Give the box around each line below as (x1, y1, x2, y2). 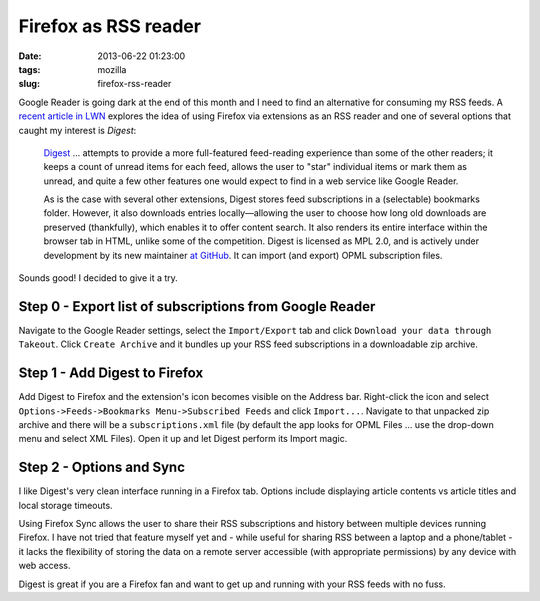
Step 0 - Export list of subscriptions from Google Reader (18, 298, 376, 315)
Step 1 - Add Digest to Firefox (18, 365, 204, 382)
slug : (18, 78, 40, 90)
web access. (18, 560, 71, 572)
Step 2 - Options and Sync (18, 459, 185, 476)
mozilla (97, 63, 127, 75)
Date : (18, 50, 42, 62)
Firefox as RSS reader (18, 15, 202, 37)
